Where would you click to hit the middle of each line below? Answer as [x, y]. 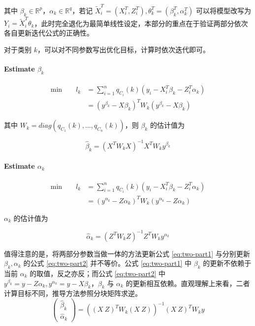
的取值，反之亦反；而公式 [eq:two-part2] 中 [97, 273]
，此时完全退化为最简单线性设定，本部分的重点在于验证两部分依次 [141, 23]
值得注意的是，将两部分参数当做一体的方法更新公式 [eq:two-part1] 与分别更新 [127, 253]
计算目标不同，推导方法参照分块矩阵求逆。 [73, 293]
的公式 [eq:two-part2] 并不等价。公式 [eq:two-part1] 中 [108, 263]
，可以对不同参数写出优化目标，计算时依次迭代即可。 [123, 49]
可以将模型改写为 [223, 10]
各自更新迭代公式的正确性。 [49, 33]
